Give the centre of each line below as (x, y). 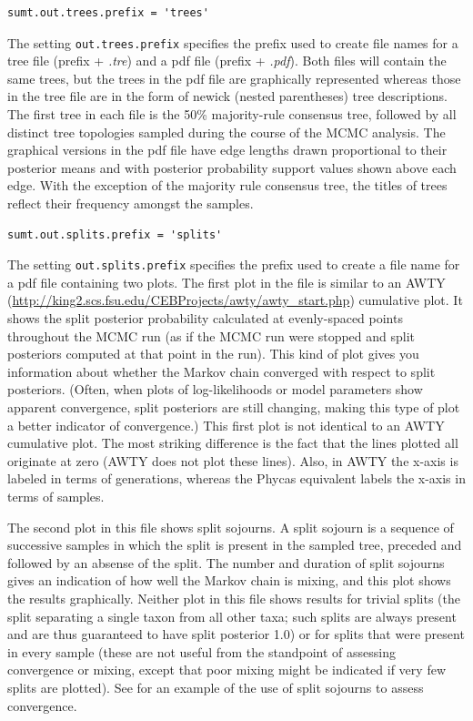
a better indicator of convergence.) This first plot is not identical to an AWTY (226, 425)
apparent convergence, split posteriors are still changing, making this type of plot (234, 407)
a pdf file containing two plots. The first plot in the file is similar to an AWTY (226, 282)
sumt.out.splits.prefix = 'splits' (115, 234)
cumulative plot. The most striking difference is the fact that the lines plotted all (233, 443)
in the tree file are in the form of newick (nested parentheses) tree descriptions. (227, 96)
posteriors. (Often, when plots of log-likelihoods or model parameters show (215, 389)
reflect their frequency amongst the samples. (131, 203)
